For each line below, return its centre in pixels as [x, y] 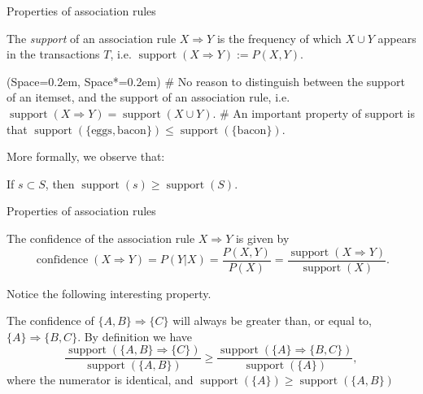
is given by [262, 238]
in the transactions [53, 54]
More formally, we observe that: [86, 156]
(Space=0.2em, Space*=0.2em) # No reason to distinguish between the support [206, 81]
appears [397, 38]
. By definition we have [135, 336]
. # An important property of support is [314, 113]
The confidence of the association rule [101, 238]
